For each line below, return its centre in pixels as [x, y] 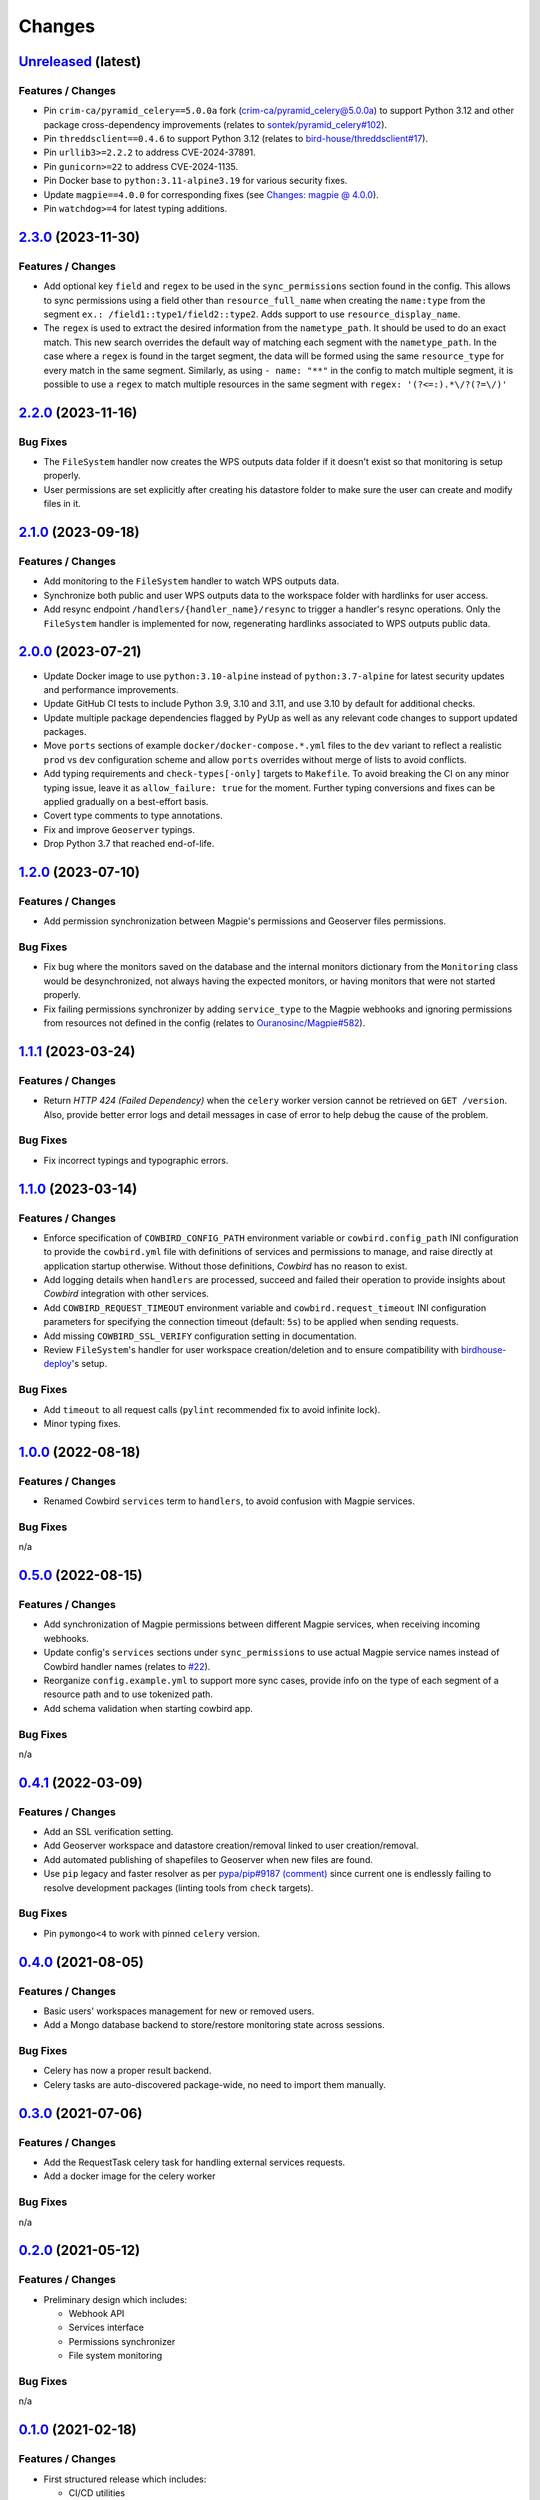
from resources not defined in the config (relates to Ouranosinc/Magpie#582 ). [204, 1023]
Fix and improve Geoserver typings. [119, 829]
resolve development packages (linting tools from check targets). [178, 1887]
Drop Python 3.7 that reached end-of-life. [129, 844]
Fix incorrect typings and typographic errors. [136, 1160]
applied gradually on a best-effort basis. [126, 802]
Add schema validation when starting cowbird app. [148, 1708]
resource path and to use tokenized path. [128, 1694]
